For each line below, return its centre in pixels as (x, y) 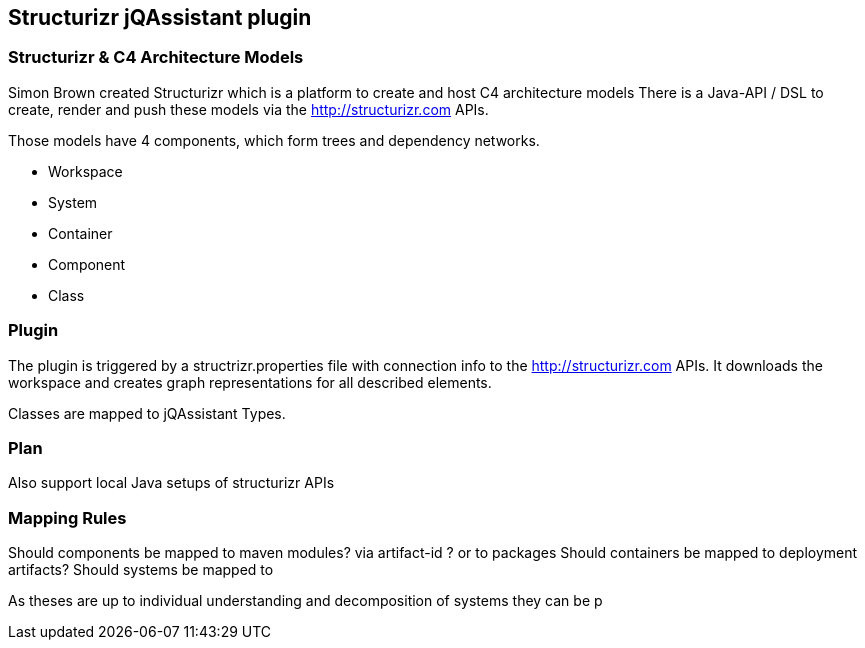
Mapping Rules (67, 517)
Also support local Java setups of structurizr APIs (171, 483)
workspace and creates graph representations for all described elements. (250, 382)
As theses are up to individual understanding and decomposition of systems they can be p (305, 601)
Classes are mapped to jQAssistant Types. (147, 413)
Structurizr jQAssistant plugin (160, 17)
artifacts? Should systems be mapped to (141, 570)
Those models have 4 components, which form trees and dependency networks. (274, 140)
